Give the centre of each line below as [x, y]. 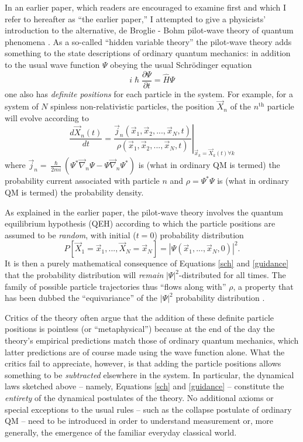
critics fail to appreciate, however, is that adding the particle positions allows [143, 363]
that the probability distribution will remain [84, 275]
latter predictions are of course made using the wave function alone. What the [145, 352]
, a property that [263, 286]
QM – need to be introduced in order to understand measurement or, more [139, 421]
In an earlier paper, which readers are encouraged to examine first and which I [146, 7]
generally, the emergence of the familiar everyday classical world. [121, 432]
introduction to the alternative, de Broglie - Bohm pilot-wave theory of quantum [149, 30]
